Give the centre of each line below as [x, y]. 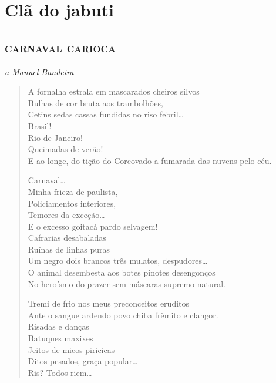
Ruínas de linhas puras [69, 249]
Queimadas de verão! [65, 149]
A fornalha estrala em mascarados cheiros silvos [114, 91]
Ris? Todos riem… [60, 372]
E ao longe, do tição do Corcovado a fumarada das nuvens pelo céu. [150, 160]
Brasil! [40, 125]
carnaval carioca [60, 47]
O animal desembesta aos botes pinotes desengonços [122, 272]
